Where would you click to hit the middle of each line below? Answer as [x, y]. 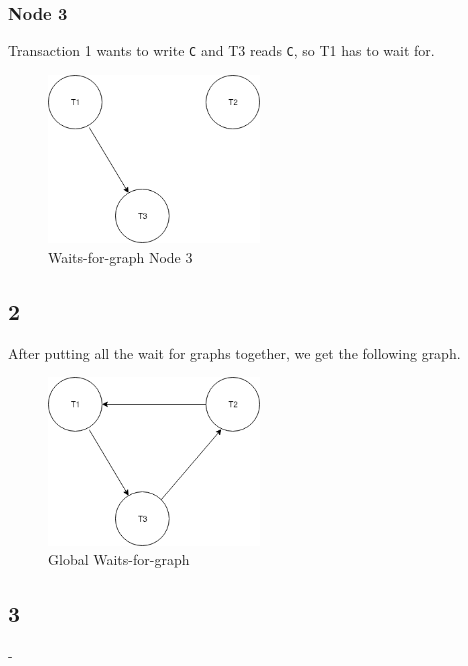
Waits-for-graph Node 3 [120, 256]
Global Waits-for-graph [119, 559]
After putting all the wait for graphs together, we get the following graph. [234, 352]
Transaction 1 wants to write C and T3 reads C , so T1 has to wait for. [221, 50]
